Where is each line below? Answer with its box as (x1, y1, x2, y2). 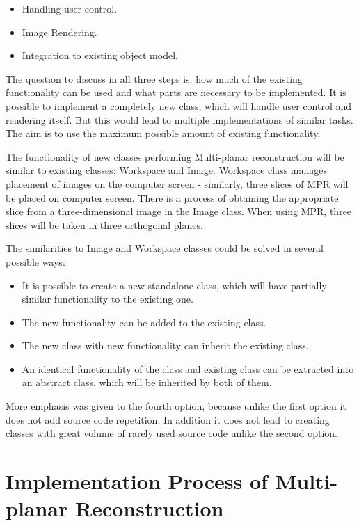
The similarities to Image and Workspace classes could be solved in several (6, 241, 324, 255)
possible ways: (6, 254, 65, 269)
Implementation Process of (6, 467, 268, 495)
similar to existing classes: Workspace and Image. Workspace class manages (6, 163, 328, 177)
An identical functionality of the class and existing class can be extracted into (22, 361, 354, 376)
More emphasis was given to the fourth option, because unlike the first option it (6, 399, 346, 413)
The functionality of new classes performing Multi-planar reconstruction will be (6, 149, 344, 164)
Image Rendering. (22, 24, 97, 39)
